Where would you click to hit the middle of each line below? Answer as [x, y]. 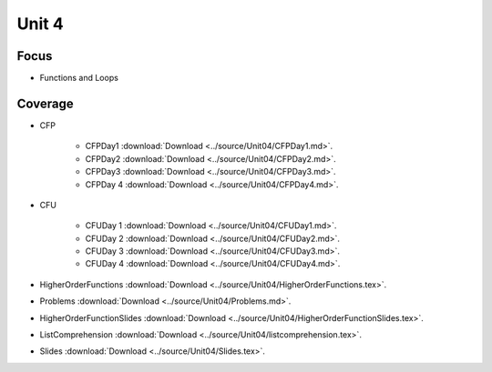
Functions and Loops [79, 78]
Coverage [45, 103]
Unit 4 [40, 24]
